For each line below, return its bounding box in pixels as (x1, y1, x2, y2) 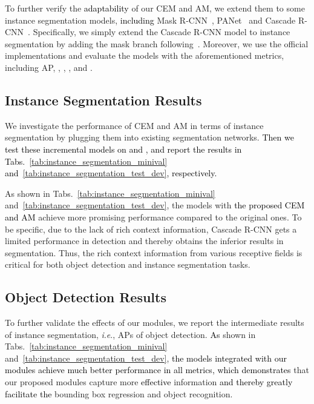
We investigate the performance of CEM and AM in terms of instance (5, 119, 264, 131)
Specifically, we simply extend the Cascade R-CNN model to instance (33, 25, 290, 38)
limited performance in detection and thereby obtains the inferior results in (5, 234, 284, 247)
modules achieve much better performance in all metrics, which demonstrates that (5, 363, 309, 376)
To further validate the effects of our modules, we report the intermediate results (5, 316, 304, 329)
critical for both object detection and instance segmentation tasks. (5, 258, 250, 271)
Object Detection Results (5, 288, 166, 306)
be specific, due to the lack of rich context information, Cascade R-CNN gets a (5, 222, 297, 235)
